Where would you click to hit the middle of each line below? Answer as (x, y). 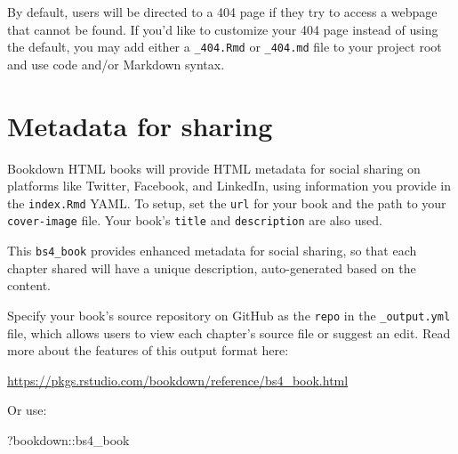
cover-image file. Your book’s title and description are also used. (195, 220)
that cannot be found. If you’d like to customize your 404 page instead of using (223, 29)
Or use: (27, 410)
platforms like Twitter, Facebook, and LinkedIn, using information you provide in (229, 186)
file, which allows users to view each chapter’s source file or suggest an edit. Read (229, 332)
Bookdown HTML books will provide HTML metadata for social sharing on (214, 168)
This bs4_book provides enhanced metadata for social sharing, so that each (212, 251)
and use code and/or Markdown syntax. (116, 64)
